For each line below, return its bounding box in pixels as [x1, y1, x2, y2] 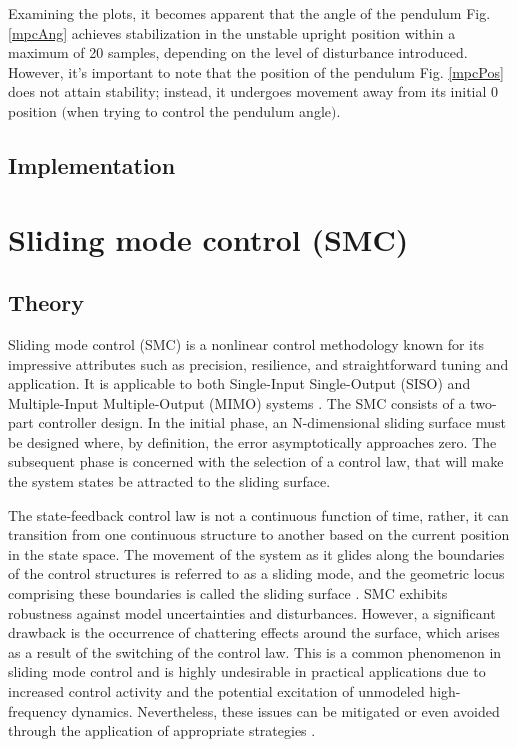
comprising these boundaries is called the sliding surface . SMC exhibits [8, 583, 448, 604]
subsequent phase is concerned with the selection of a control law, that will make [8, 451, 504, 472]
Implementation [8, 149, 176, 180]
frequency [8, 700, 67, 721]
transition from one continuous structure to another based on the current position [8, 524, 510, 545]
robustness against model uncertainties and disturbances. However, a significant [8, 602, 496, 623]
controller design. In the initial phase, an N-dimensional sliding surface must [38, 412, 507, 433]
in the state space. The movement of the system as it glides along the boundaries [8, 543, 505, 564]
